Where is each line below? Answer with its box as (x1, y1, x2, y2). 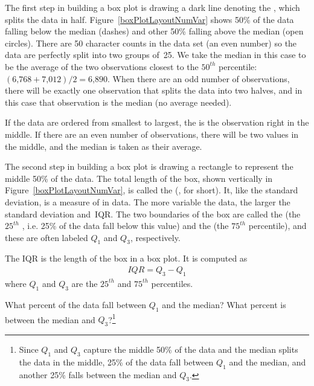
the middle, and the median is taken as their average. (5, 140, 202, 152)
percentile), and (248, 219, 307, 232)
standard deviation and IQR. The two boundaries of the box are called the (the (5, 207, 301, 220)
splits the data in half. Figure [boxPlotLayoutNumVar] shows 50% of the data (5, 13, 294, 25)
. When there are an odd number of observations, (107, 72, 290, 85)
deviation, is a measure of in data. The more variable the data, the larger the (5, 195, 290, 208)
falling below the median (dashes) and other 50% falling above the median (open (5, 25, 304, 37)
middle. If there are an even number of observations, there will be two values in (5, 127, 299, 140)
